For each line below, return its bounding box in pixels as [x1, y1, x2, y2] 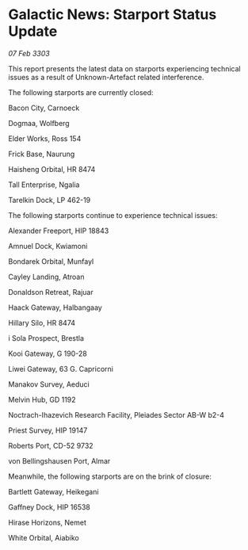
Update [8, 22, 58, 40]
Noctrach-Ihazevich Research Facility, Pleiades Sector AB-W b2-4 [8, 410, 224, 419]
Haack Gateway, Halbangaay [8, 303, 103, 312]
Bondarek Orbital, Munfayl [8, 256, 94, 266]
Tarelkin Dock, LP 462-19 [8, 195, 91, 204]
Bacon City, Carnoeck [8, 103, 80, 113]
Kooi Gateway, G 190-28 [8, 349, 87, 358]
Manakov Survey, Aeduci [8, 379, 90, 389]
